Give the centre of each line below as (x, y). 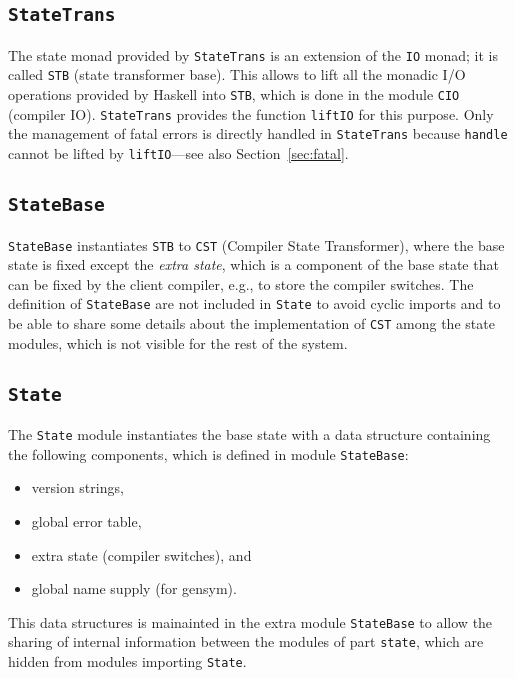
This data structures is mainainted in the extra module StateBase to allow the (250, 621)
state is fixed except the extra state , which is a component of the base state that (253, 264)
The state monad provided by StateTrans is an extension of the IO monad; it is (253, 54)
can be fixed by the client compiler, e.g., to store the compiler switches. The (241, 283)
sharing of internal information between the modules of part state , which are (246, 641)
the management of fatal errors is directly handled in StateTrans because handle (258, 133)
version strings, (77, 487)
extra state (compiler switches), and (141, 554)
